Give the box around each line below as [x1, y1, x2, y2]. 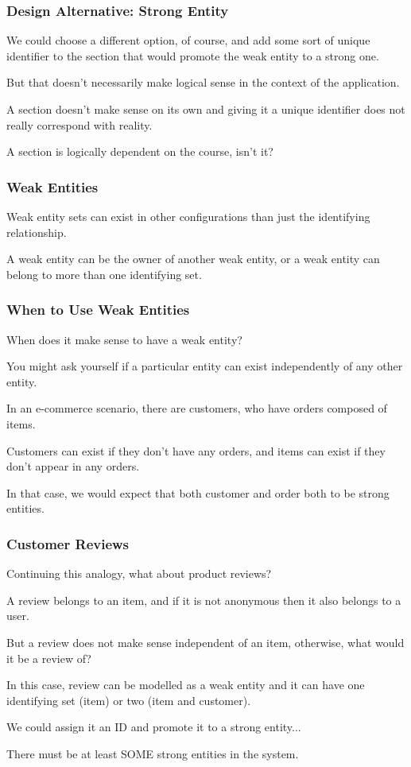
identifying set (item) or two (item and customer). [6, 691, 251, 708]
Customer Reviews [6, 533, 130, 553]
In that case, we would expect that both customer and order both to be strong [6, 484, 390, 501]
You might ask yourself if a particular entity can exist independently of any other [6, 358, 403, 374]
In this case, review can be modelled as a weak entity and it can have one [6, 676, 365, 693]
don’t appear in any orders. [6, 458, 140, 475]
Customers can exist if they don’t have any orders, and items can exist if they [6, 442, 386, 459]
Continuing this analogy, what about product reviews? [6, 565, 272, 582]
